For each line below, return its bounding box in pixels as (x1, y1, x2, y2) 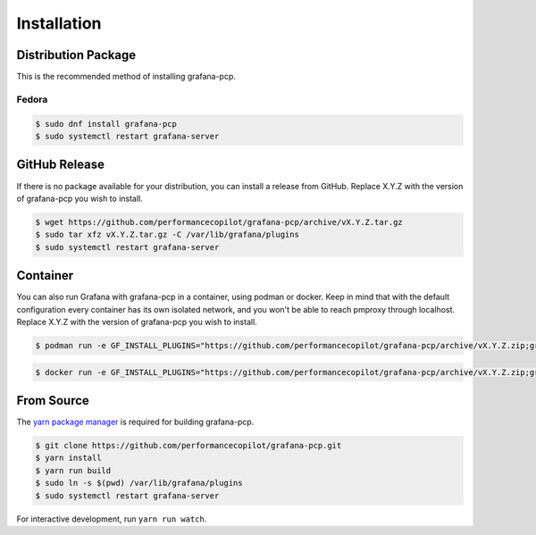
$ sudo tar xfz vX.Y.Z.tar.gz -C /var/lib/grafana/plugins (35, 230, 299, 240)
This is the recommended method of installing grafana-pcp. (16, 71, 237, 82)
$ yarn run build (35, 465, 112, 475)
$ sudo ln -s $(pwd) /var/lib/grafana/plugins (35, 478, 243, 489)
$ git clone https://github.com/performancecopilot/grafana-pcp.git (35, 440, 342, 450)
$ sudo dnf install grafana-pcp (35, 119, 178, 129)
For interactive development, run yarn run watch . (16, 514, 207, 524)
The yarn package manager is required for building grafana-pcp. (16, 416, 255, 427)
